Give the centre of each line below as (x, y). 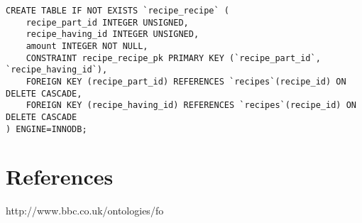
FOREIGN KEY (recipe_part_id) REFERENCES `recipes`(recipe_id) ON (186, 81)
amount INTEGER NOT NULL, (87, 46)
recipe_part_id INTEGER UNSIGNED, (107, 22)
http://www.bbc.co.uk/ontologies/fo (85, 211)
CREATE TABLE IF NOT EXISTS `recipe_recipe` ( (117, 11)
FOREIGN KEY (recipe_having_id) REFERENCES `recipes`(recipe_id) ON (191, 105)
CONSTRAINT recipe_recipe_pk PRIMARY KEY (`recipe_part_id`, (173, 58)
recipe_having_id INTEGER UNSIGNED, (113, 34)
